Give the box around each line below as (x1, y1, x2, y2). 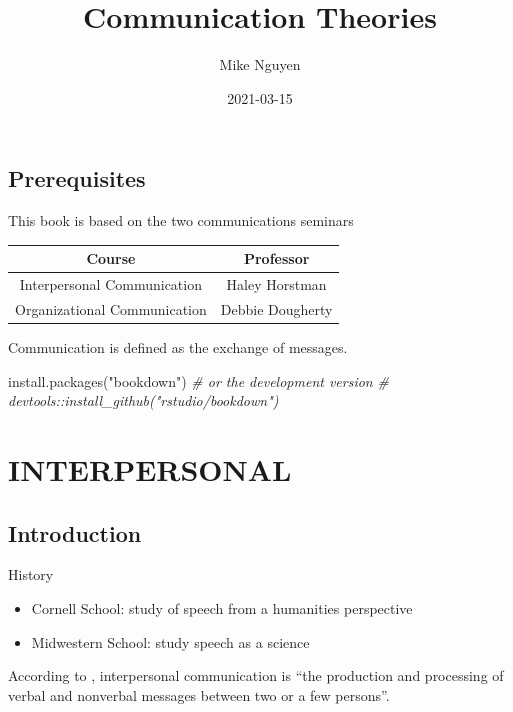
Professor (243, 248, 310, 269)
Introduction (8, 517, 142, 548)
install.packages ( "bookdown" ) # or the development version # (8, 370, 389, 391)
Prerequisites (8, 163, 146, 194)
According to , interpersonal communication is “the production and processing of (8, 665, 504, 686)
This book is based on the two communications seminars (8, 210, 354, 231)
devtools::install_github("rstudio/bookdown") (8, 390, 279, 411)
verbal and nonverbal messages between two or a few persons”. (8, 684, 390, 705)
